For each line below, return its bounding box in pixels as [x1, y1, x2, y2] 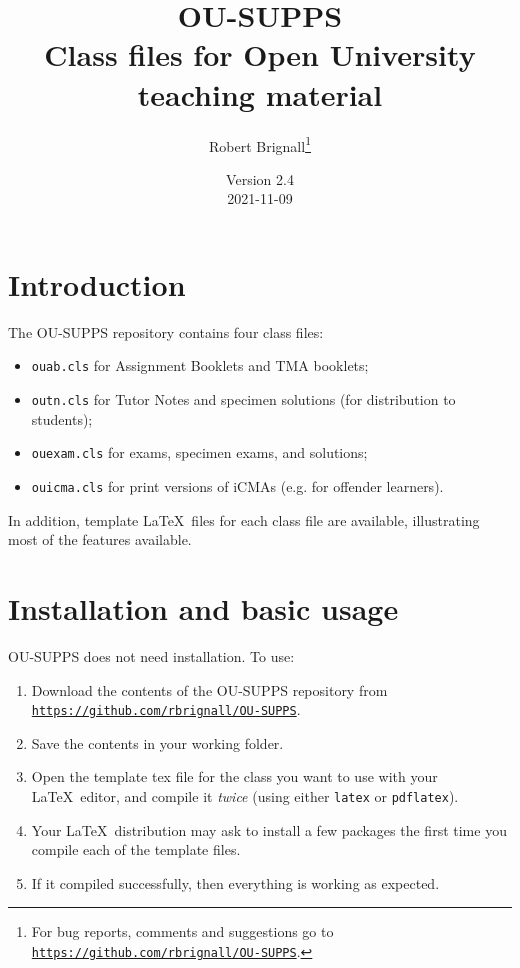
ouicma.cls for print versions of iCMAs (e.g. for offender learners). [31, 476, 444, 497]
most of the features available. [8, 529, 192, 550]
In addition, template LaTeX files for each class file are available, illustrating [8, 509, 480, 530]
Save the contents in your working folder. [31, 732, 284, 753]
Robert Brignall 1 [209, 132, 311, 156]
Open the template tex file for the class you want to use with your [31, 766, 438, 787]
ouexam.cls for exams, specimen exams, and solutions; [31, 442, 368, 463]
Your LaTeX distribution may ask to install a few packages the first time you [31, 819, 507, 840]
